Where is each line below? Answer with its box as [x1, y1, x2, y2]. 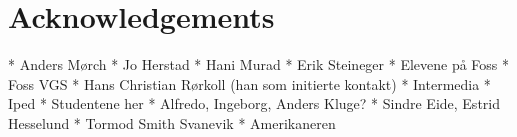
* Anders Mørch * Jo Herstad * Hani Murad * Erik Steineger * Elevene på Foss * [8, 54, 510, 75]
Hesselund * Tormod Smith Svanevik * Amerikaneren [8, 112, 336, 133]
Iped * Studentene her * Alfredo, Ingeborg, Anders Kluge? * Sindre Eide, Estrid [8, 93, 500, 114]
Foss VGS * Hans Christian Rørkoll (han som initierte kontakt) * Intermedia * [8, 73, 491, 94]
